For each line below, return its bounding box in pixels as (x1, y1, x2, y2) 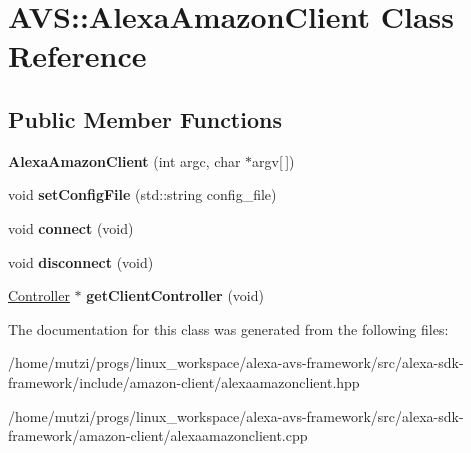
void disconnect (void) (8, 251, 154, 272)
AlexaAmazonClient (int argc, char (8, 150, 241, 171)
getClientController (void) (86, 285, 264, 306)
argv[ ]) (252, 150, 295, 171)
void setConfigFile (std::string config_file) (8, 184, 277, 205)
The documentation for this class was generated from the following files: (8, 318, 449, 339)
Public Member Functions (8, 103, 282, 134)
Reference (8, 35, 147, 76)
